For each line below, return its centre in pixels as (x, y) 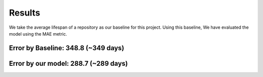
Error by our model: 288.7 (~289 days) (68, 63)
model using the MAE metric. (38, 34)
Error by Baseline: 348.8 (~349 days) (66, 48)
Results (25, 13)
